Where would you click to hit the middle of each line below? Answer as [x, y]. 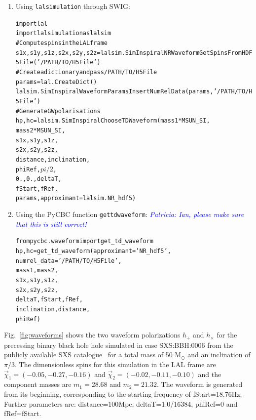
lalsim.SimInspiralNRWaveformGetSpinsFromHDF [176, 53]
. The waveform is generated [200, 384]
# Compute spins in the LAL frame [61, 43]
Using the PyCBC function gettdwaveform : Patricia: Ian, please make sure [130, 214]
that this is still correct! [51, 224]
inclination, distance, [53, 309]
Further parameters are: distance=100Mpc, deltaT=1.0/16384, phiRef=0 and [121, 403]
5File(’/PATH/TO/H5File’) [58, 63]
